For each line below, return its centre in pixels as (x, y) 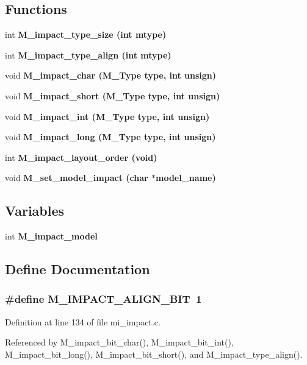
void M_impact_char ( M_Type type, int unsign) (111, 75)
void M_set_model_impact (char (77, 178)
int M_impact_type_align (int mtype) (88, 55)
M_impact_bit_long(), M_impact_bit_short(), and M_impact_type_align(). (154, 354)
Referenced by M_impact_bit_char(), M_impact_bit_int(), (119, 342)
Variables (35, 211)
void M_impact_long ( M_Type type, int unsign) (110, 137)
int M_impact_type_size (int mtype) (86, 34)
